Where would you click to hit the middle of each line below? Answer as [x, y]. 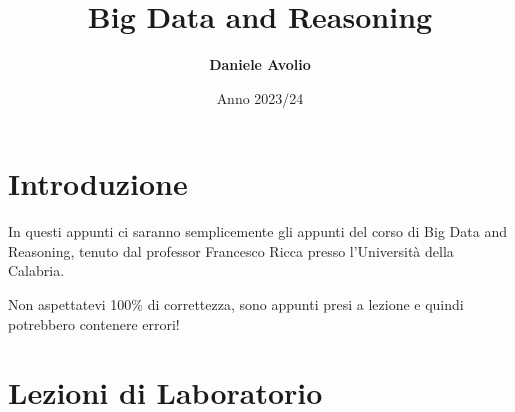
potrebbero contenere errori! [94, 323]
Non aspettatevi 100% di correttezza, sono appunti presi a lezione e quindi [236, 304]
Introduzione [98, 183]
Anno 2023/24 [260, 97]
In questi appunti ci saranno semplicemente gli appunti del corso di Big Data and [257, 231]
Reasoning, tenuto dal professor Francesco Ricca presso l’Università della [231, 250]
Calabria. [36, 270]
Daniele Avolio [260, 64]
